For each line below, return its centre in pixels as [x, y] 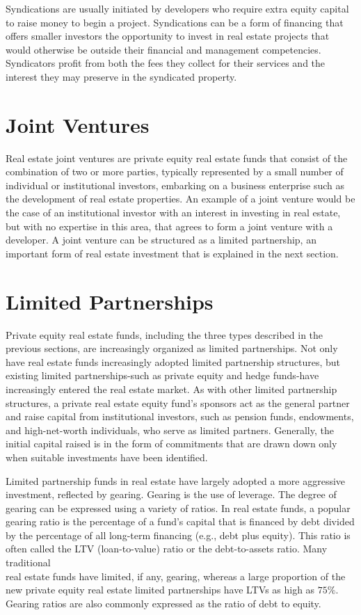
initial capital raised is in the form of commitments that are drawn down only [171, 444]
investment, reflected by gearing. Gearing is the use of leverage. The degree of [171, 494]
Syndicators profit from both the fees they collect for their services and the [166, 63]
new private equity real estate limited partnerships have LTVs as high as [160, 590]
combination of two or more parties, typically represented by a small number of [175, 171]
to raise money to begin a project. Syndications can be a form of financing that [175, 22]
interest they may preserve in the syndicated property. [121, 76]
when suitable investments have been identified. [107, 457]
